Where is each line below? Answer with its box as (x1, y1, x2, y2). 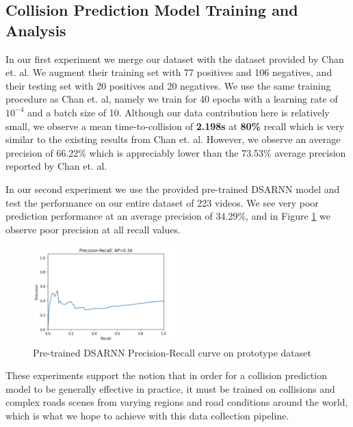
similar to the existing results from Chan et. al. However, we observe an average (5, 132, 341, 146)
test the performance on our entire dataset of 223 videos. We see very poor (5, 195, 319, 209)
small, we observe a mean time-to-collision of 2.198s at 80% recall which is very (5, 118, 345, 133)
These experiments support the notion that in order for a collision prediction (5, 368, 327, 383)
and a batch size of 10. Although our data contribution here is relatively (27, 105, 330, 119)
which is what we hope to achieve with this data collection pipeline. (5, 408, 289, 422)
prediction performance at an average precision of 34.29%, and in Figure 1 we (5, 209, 330, 223)
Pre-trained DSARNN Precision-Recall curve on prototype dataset (33, 345, 311, 359)
